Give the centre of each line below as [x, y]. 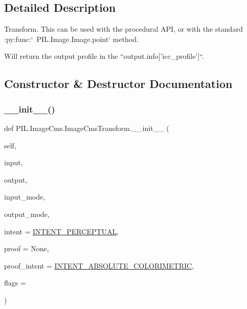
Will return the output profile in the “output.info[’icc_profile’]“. [104, 56]
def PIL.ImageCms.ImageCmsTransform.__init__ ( [87, 128]
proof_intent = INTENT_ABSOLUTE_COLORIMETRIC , [99, 265]
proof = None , [27, 248]
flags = [15, 283]
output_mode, [27, 214]
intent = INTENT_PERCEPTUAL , [62, 231]
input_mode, [25, 197]
